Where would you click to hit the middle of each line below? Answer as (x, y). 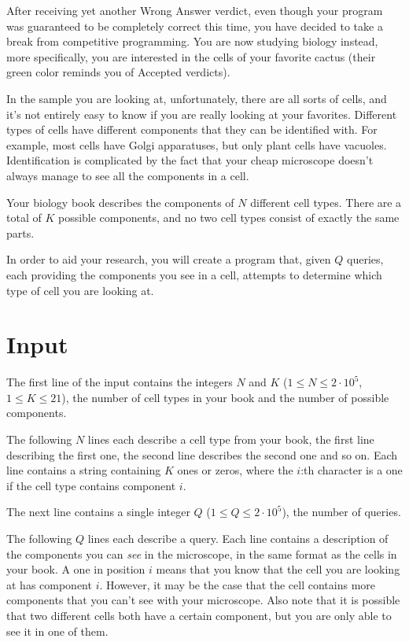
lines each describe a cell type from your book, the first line (231, 439)
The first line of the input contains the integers (120, 382)
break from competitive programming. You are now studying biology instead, (192, 41)
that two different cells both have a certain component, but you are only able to (199, 615)
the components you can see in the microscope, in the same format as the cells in (202, 553)
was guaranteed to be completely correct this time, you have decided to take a (195, 26)
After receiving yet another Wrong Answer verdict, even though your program (195, 10)
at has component (49, 584)
